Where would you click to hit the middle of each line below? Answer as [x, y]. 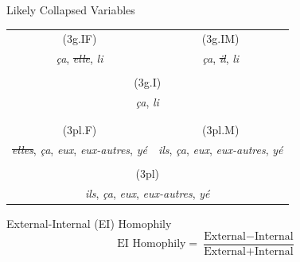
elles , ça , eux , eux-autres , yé [80, 150]
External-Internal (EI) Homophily [89, 223]
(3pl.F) [80, 130]
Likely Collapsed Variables [71, 10]
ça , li [147, 102]
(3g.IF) [80, 39]
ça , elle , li [80, 58]
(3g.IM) [220, 39]
